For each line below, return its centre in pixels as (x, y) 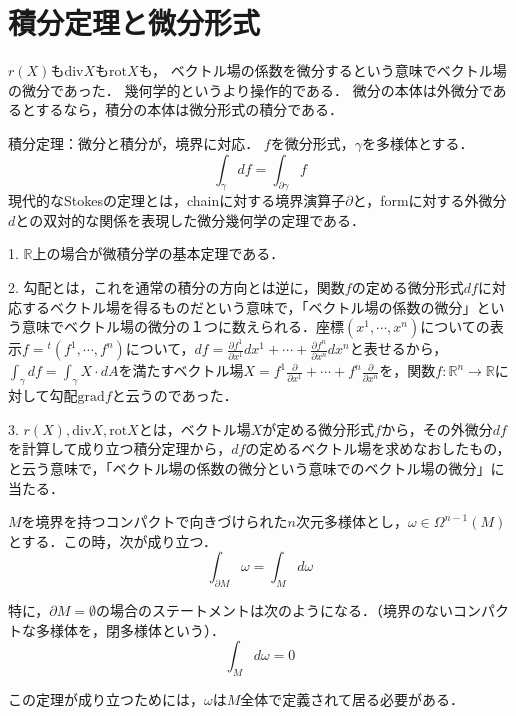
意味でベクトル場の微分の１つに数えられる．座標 (182, 326)
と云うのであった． (174, 395)
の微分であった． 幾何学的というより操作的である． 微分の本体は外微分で (250, 89)
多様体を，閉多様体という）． (130, 629)
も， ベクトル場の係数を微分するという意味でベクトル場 (322, 70)
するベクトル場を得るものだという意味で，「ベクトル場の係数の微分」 (249, 306)
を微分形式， (312, 142)
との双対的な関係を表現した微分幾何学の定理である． (190, 219)
